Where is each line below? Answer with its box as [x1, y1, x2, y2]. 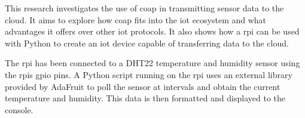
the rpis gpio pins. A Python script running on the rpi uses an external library [5, 68, 292, 80]
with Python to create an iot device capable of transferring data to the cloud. [5, 36, 289, 49]
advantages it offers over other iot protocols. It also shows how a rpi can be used [5, 25, 300, 38]
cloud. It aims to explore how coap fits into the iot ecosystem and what [5, 13, 267, 26]
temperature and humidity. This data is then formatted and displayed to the [5, 92, 285, 104]
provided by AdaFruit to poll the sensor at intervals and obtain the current [5, 80, 280, 92]
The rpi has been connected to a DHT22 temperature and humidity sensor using [5, 57, 300, 69]
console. [5, 103, 33, 116]
